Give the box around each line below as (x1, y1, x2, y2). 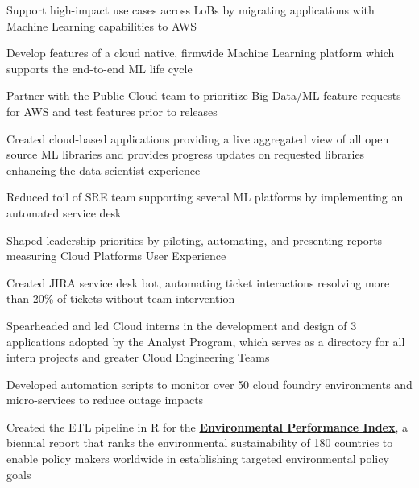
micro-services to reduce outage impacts (6, 391, 204, 408)
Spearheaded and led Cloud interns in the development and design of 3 (6, 316, 357, 333)
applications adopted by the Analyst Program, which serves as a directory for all (6, 333, 405, 349)
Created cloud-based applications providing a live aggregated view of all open (6, 130, 389, 147)
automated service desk (6, 204, 122, 221)
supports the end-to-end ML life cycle (6, 60, 193, 77)
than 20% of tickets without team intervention (6, 290, 235, 307)
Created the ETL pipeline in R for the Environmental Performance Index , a (6, 418, 409, 435)
